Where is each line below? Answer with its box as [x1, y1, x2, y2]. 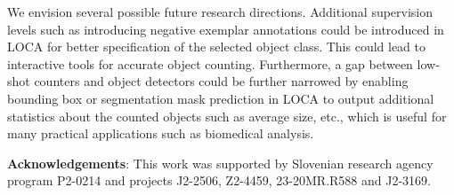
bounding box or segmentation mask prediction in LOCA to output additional [7, 89, 434, 107]
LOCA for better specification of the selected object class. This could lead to [7, 37, 426, 56]
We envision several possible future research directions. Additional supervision [7, 3, 434, 20]
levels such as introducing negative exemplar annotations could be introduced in [7, 19, 444, 38]
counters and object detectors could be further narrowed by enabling [34, 72, 409, 90]
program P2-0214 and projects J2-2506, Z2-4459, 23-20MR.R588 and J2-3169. [7, 171, 431, 190]
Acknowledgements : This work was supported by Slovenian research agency [7, 153, 434, 172]
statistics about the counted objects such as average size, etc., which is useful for [7, 106, 447, 125]
